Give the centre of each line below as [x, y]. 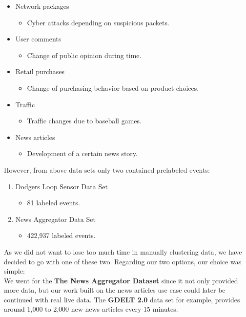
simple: [14, 271]
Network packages [42, 6]
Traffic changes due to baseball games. [84, 121]
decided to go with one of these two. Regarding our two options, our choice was [123, 261]
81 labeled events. [53, 203]
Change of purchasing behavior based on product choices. [113, 88]
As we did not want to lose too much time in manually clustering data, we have [123, 251]
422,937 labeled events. [61, 235]
